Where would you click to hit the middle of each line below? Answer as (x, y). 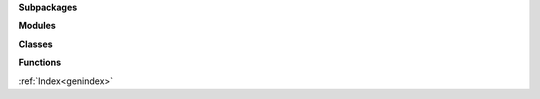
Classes (36, 44)
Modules (37, 26)
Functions (40, 62)
